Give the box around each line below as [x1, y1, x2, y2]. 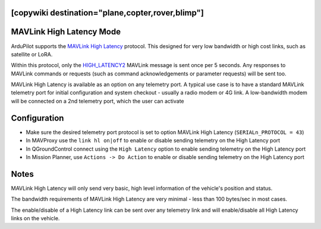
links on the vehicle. [11, 215, 60, 222]
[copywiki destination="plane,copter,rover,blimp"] [11, 8, 204, 18]
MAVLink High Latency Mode [11, 27, 121, 37]
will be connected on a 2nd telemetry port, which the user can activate [11, 97, 184, 104]
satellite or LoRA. [11, 50, 53, 58]
